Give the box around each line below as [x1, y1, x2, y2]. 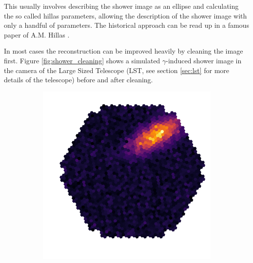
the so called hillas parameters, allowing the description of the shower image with [4, 10, 247, 20]
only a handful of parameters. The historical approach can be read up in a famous [4, 20, 249, 30]
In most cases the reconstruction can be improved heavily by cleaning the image [4, 46, 243, 56]
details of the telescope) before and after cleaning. [4, 75, 153, 85]
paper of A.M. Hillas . [4, 29, 70, 39]
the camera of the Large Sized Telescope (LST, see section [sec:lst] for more [4, 65, 230, 75]
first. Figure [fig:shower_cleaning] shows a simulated [4, 55, 160, 65]
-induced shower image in [166, 55, 242, 65]
